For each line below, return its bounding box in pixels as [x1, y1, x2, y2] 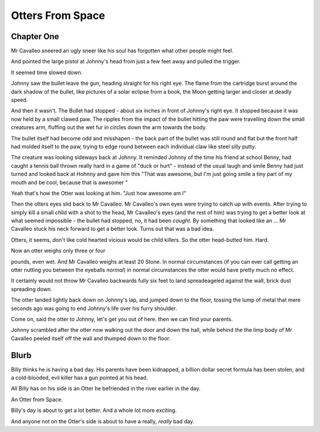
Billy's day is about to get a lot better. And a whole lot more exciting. [11, 407, 177, 414]
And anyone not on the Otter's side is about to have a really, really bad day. [11, 418, 195, 425]
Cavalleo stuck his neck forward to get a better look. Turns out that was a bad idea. [11, 225, 215, 232]
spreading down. [11, 285, 53, 293]
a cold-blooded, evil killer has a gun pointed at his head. [11, 374, 148, 382]
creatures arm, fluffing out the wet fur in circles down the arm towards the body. [11, 124, 207, 131]
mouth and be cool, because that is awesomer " [11, 178, 128, 186]
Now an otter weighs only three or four [11, 247, 106, 254]
